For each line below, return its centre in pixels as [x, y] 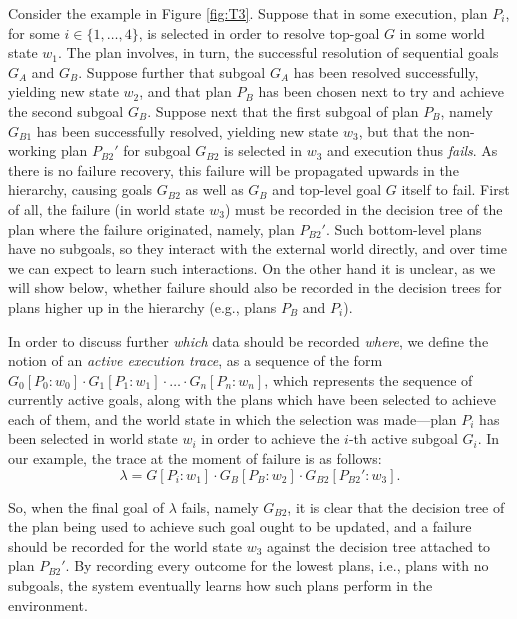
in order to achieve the [270, 438]
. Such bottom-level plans [403, 228]
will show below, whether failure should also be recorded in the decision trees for [255, 287]
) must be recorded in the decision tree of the [363, 208]
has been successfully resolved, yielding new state [187, 130]
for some [34, 32]
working [32, 150]
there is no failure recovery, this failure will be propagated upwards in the [233, 169]
